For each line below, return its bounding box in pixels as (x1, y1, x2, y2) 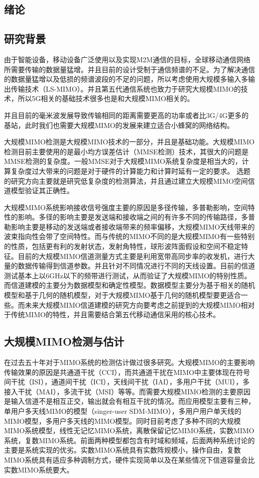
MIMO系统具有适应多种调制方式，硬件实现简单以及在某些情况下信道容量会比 (4, 454, 255, 465)
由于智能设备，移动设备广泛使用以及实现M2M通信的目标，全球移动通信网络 (4, 54, 251, 64)
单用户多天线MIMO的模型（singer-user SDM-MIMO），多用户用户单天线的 (4, 406, 242, 416)
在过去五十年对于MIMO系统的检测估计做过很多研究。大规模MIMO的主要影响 (4, 357, 255, 367)
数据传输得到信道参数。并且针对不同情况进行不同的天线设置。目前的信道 (17, 260, 255, 271)
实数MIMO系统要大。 (4, 464, 74, 475)
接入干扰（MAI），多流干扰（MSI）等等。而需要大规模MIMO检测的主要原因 (4, 386, 251, 396)
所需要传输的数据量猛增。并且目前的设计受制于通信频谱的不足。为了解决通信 (4, 64, 255, 74)
